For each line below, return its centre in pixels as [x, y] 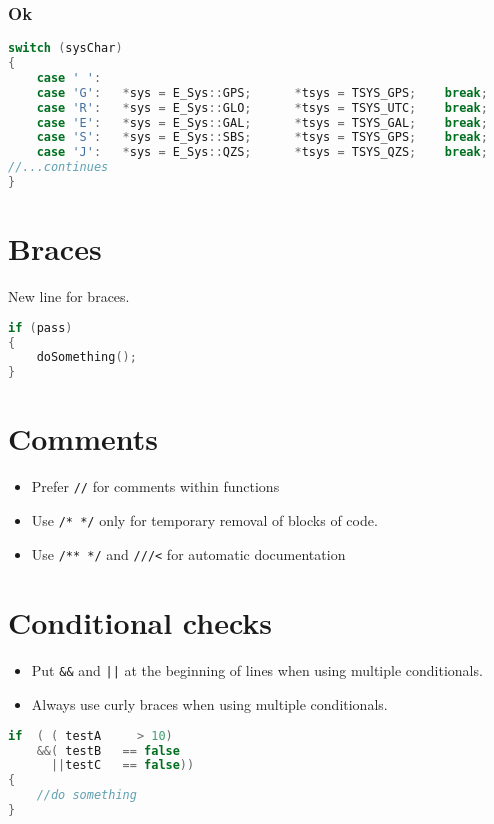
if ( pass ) [40, 327]
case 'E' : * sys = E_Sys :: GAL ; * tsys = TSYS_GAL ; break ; [262, 122]
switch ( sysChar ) [65, 48]
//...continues [58, 167]
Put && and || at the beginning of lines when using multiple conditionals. [257, 670]
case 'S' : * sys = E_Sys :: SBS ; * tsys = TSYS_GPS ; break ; [262, 137]
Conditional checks [140, 622]
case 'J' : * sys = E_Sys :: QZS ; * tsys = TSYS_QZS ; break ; [262, 152]
